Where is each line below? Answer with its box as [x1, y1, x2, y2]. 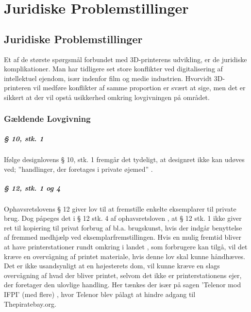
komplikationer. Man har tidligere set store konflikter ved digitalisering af [4, 64, 223, 74]
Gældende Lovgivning [4, 113, 91, 125]
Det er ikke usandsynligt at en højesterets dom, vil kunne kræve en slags [4, 261, 220, 271]
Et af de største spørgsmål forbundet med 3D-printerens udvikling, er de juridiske [4, 54, 247, 64]
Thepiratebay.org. [4, 298, 56, 309]
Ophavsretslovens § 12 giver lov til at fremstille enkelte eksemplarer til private [4, 203, 236, 213]
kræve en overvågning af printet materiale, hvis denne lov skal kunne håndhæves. [4, 251, 246, 261]
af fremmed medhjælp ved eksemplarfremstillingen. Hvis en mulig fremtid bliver [4, 232, 241, 242]
